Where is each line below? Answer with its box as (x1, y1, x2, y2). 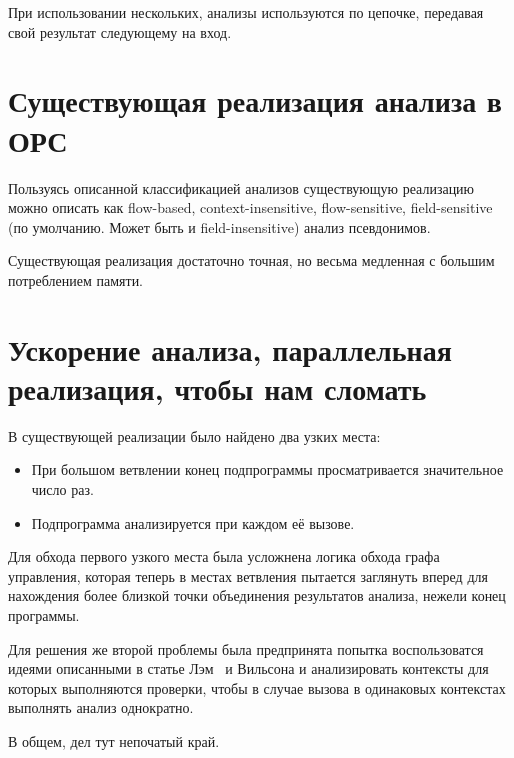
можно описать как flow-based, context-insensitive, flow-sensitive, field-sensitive (8, 197, 493, 218)
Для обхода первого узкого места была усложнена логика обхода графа (8, 546, 440, 567)
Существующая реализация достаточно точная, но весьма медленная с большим (8, 250, 495, 271)
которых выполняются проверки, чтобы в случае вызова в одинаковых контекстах (8, 677, 506, 698)
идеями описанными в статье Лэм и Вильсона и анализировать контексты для (8, 658, 489, 679)
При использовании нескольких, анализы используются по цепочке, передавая (8, 2, 484, 22)
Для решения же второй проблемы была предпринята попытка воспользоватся (8, 638, 484, 659)
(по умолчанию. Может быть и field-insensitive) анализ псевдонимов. (8, 216, 431, 237)
